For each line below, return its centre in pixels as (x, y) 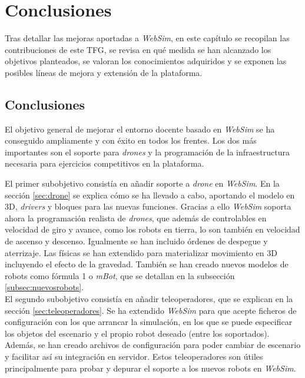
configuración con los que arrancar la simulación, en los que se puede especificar (149, 322)
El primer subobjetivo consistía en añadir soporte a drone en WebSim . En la (142, 183)
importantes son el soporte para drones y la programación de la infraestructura (147, 152)
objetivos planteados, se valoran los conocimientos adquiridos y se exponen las (146, 61)
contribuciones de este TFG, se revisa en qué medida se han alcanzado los (138, 49)
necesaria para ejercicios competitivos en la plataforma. (105, 163)
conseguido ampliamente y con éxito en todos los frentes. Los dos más (131, 140)
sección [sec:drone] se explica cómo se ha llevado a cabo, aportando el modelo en (150, 195)
